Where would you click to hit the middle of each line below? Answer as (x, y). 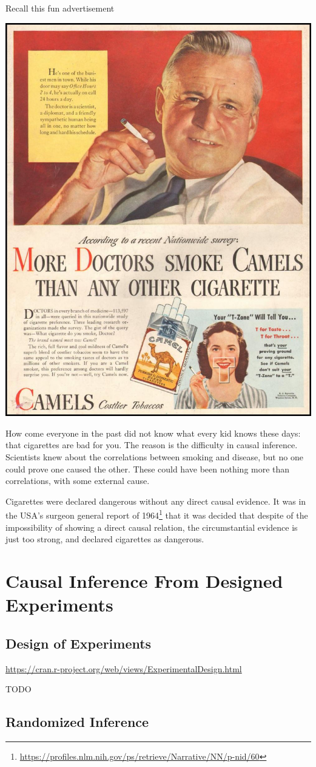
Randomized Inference (77, 722)
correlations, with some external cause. (78, 481)
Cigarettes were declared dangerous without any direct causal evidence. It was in (156, 501)
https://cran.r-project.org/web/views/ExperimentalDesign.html (124, 668)
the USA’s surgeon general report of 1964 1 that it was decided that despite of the (157, 514)
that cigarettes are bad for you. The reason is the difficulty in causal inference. (152, 445)
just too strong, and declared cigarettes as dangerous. (105, 539)
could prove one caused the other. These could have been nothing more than (148, 469)
